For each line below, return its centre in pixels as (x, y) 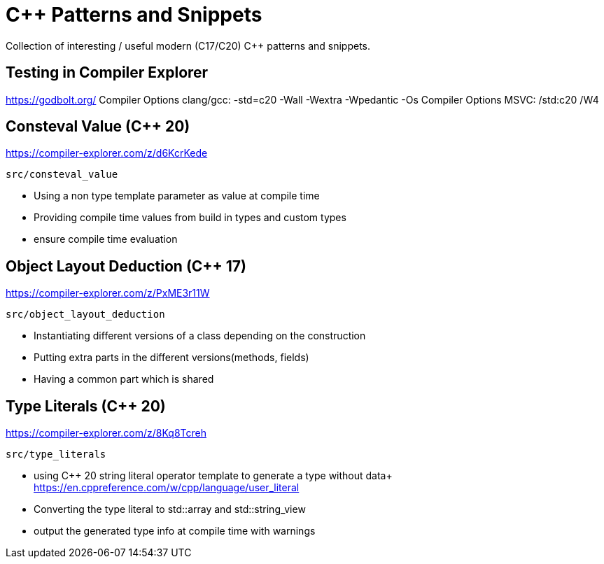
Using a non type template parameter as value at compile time (177, 196)
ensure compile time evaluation (106, 239)
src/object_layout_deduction (85, 315)
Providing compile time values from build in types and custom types (190, 218)
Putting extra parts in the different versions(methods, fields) (171, 358)
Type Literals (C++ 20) (86, 406)
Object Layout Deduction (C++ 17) (126, 266)
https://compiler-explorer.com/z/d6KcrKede (107, 153)
